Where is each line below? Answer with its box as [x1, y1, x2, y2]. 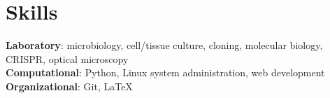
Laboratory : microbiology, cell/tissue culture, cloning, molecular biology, [6, 38, 323, 52]
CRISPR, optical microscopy [6, 51, 129, 66]
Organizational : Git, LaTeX [6, 78, 133, 93]
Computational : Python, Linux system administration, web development [6, 65, 325, 80]
